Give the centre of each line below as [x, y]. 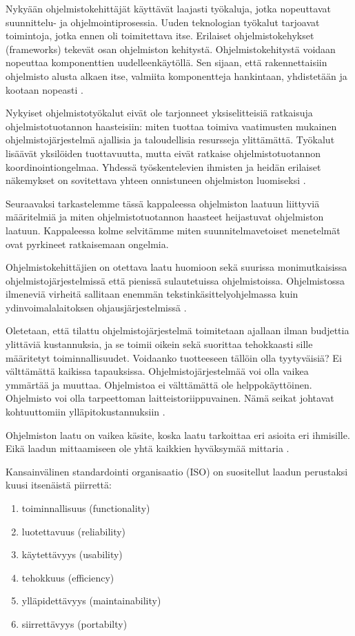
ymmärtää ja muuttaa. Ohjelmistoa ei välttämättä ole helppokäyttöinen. [159, 384]
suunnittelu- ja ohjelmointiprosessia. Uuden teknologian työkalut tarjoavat [163, 22]
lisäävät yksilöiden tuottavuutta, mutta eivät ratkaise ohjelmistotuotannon [163, 153]
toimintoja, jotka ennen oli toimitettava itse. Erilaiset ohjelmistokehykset [160, 35]
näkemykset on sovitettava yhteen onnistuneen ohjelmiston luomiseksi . [156, 180]
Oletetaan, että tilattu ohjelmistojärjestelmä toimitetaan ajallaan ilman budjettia [177, 330]
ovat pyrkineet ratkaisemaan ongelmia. [87, 244]
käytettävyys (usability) [72, 554]
